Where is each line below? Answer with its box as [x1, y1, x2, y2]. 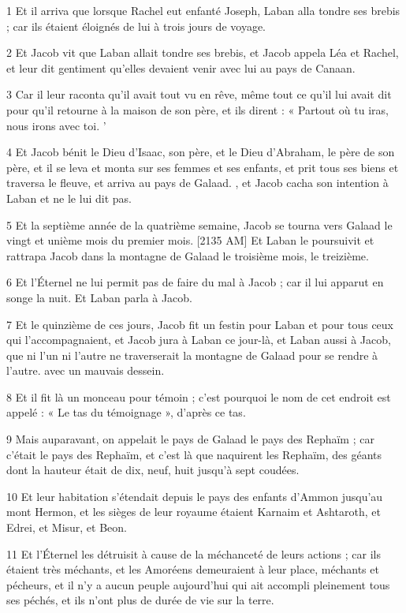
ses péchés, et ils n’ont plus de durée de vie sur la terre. [6, 592, 274, 608]
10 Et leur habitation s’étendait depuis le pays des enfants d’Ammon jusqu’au [6, 488, 383, 504]
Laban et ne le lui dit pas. [6, 189, 132, 206]
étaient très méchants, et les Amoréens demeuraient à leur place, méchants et [6, 561, 379, 577]
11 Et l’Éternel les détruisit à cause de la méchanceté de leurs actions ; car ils [6, 545, 381, 562]
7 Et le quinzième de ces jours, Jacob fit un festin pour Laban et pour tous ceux [6, 316, 394, 332]
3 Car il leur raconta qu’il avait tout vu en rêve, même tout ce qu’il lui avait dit [6, 86, 392, 103]
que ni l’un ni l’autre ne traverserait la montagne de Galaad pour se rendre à [6, 346, 378, 363]
